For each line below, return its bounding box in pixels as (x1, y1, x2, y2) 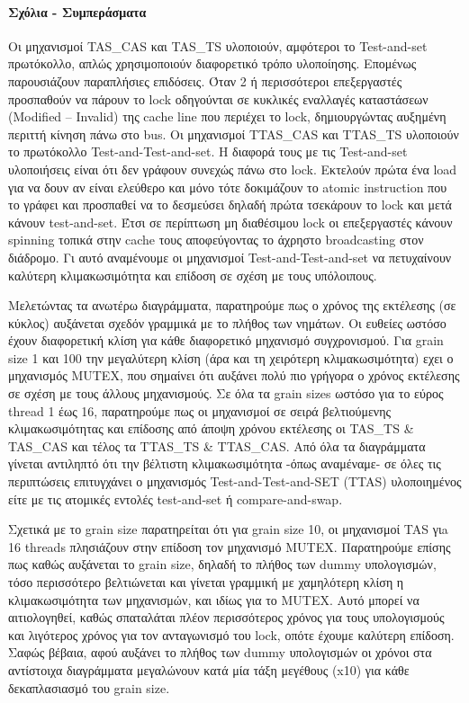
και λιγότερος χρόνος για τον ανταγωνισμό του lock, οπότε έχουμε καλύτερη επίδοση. (8, 625, 455, 644)
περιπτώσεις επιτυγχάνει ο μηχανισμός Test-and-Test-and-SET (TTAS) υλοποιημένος (8, 472, 462, 491)
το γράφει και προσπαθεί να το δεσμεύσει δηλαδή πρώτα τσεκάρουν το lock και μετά (8, 195, 452, 214)
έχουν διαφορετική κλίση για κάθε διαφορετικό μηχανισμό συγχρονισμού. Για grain (8, 331, 444, 350)
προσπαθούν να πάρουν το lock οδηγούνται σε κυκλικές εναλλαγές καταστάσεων (8, 89, 428, 108)
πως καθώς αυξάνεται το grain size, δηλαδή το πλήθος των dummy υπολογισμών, (8, 555, 437, 574)
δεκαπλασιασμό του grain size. (8, 678, 170, 697)
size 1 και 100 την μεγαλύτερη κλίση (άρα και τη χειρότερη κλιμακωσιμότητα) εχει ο (8, 348, 454, 367)
